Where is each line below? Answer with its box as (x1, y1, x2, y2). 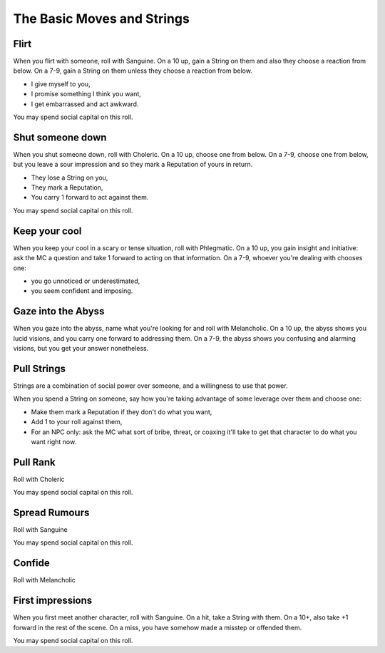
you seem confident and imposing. (31, 287, 133, 295)
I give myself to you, (31, 79, 91, 88)
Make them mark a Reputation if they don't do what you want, (31, 407, 212, 416)
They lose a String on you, (31, 173, 108, 182)
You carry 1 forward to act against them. (31, 193, 149, 202)
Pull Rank (13, 456, 56, 468)
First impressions (13, 595, 93, 607)
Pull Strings (13, 362, 66, 374)
